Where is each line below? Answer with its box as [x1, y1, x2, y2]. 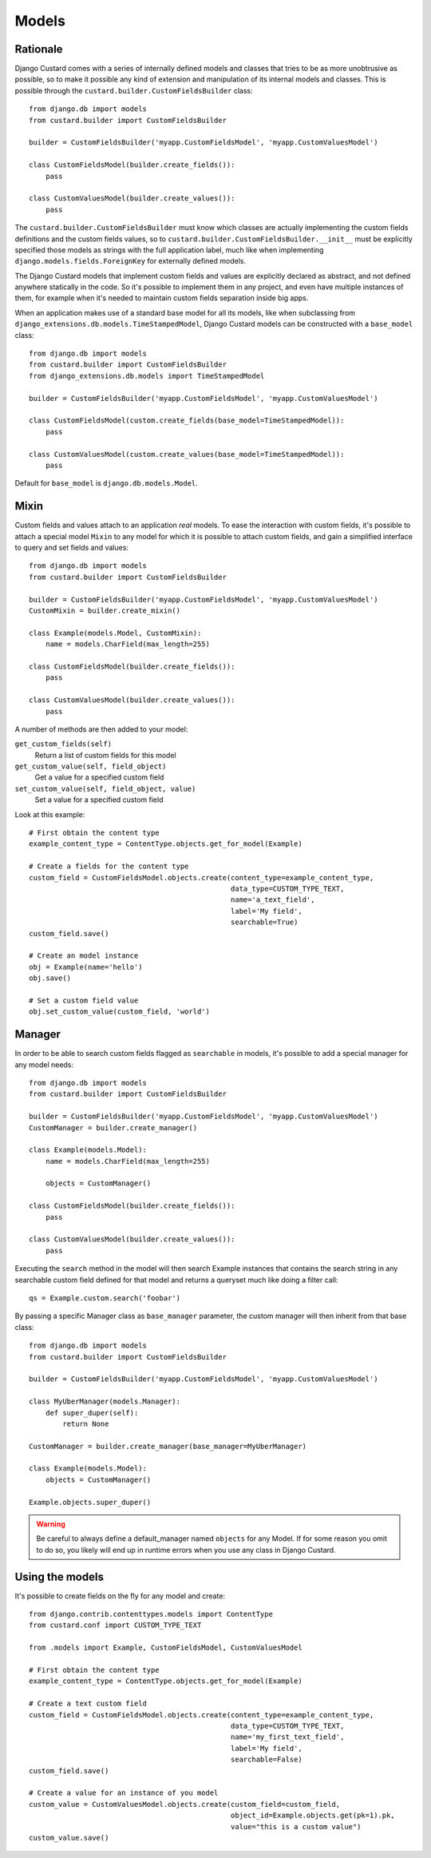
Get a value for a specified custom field [34, 772, 164, 782]
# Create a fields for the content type [29, 862, 189, 871]
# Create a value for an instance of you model [29, 1789, 219, 1797]
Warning [36, 1519, 65, 1529]
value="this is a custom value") [230, 1822, 362, 1831]
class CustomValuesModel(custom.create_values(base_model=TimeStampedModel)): [29, 450, 345, 459]
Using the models [14, 1570, 104, 1583]
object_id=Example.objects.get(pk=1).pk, [230, 1811, 395, 1820]
